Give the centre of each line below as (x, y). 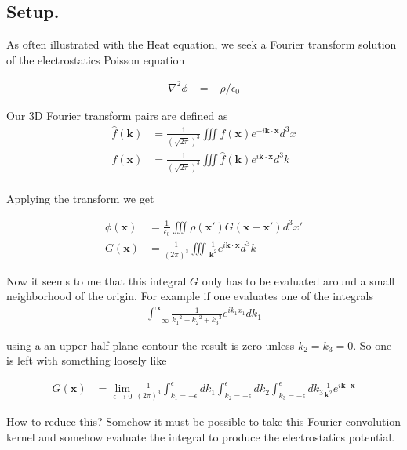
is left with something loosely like (87, 360)
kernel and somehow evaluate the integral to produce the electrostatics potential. (201, 436)
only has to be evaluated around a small (298, 280)
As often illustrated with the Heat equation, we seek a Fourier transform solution (202, 44)
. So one (372, 345)
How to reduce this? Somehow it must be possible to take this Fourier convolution (204, 421)
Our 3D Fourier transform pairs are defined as (117, 115)
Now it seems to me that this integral (96, 280)
